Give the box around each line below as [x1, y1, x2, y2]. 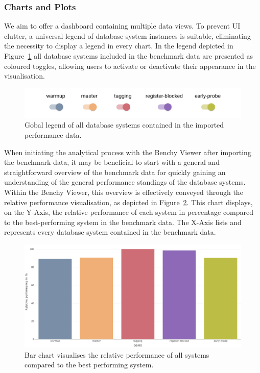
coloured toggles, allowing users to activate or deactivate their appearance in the [4, 60, 256, 71]
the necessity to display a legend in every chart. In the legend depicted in [4, 40, 233, 51]
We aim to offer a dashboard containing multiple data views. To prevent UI [4, 20, 241, 31]
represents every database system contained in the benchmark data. [4, 227, 216, 237]
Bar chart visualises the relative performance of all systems [25, 349, 209, 360]
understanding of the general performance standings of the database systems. [4, 177, 246, 187]
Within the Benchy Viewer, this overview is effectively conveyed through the [4, 186, 243, 197]
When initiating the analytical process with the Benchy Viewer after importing [4, 146, 251, 157]
